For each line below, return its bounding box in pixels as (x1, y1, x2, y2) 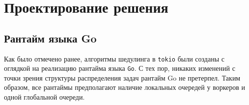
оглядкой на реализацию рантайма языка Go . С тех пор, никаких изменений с (4, 63, 235, 73)
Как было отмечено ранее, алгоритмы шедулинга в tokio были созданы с (4, 53, 224, 63)
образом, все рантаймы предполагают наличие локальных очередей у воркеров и (4, 82, 246, 92)
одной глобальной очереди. (4, 92, 85, 102)
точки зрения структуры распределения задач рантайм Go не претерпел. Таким (4, 72, 241, 83)
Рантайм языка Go (4, 30, 97, 45)
